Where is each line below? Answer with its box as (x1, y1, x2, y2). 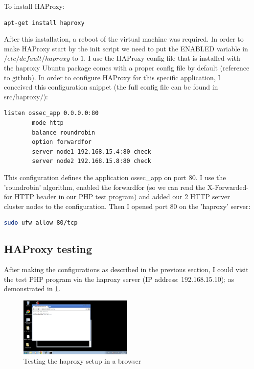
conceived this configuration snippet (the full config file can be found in (4, 82, 218, 92)
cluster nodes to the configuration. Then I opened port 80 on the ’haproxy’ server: (4, 201, 251, 211)
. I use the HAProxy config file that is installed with (84, 53, 240, 63)
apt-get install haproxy (4, 19, 85, 26)
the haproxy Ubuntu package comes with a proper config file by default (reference (4, 62, 250, 72)
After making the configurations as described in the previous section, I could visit (4, 264, 249, 275)
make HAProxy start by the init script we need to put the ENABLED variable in (4, 43, 248, 53)
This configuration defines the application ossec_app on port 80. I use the (4, 172, 226, 182)
